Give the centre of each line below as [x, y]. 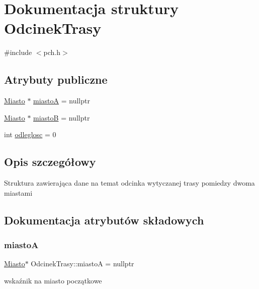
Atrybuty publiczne [56, 79]
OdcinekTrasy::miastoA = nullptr [82, 264]
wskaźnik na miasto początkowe [53, 280]
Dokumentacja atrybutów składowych [104, 220]
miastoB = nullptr [62, 117]
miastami [18, 192]
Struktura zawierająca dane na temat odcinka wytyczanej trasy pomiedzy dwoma [129, 183]
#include [18, 52]
